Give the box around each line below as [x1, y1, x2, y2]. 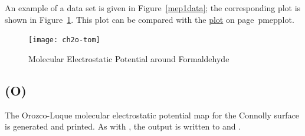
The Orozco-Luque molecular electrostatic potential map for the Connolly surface [5, 108, 300, 121]
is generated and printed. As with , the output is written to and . [5, 120, 241, 132]
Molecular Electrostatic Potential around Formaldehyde [28, 52, 229, 64]
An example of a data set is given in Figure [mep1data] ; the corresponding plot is [5, 2, 301, 13]
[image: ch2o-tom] [28, 36, 100, 45]
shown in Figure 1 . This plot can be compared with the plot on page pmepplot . [5, 13, 294, 25]
